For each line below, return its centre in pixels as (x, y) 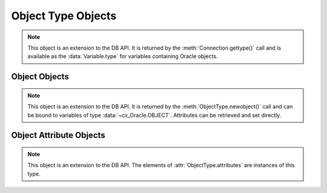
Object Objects (40, 77)
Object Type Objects (64, 16)
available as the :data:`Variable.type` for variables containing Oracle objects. (123, 56)
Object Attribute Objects (58, 135)
